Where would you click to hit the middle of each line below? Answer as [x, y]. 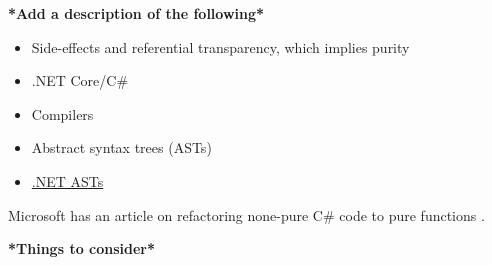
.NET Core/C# [80, 80]
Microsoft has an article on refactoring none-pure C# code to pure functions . [246, 214]
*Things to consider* [82, 248]
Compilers [62, 113]
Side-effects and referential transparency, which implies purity [220, 46]
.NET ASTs [67, 180]
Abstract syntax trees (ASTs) [121, 147]
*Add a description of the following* [136, 13]
